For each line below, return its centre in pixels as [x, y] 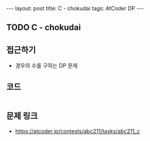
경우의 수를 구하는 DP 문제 [46, 66]
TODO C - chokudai [43, 28]
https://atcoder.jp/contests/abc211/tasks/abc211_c [77, 131]
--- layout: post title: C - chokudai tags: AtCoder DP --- [75, 8]
